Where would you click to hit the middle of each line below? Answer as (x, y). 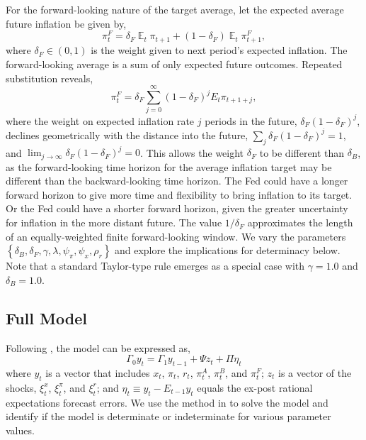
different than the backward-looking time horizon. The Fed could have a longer (177, 181)
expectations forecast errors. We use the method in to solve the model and (167, 402)
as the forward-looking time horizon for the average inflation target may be (169, 166)
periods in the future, (251, 120)
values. (20, 430)
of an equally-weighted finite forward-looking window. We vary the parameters (176, 236)
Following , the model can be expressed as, (98, 347)
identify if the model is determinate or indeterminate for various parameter (168, 416)
